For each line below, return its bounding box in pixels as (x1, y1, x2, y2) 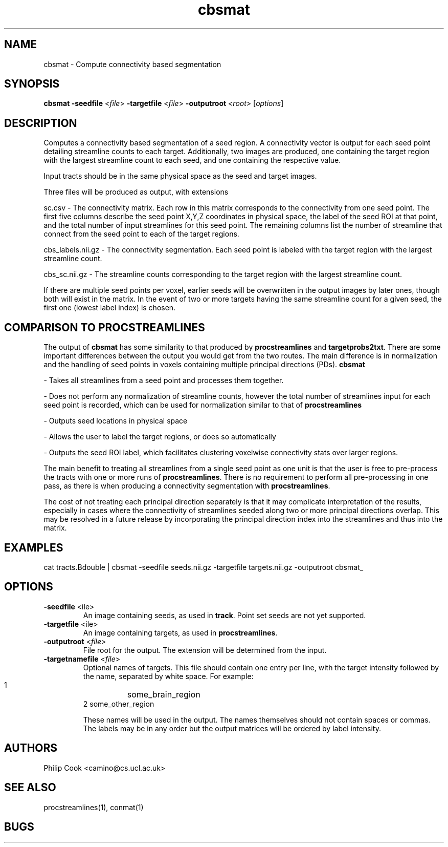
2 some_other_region (83, 699, 154, 708)
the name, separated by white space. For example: (83, 671, 254, 681)
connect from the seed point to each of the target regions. (43, 229, 239, 239)
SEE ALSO (4, 781, 56, 794)
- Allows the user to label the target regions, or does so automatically (43, 432, 276, 441)
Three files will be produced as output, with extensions (43, 187, 229, 197)
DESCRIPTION (4, 116, 77, 130)
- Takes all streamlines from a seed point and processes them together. (43, 376, 284, 385)
